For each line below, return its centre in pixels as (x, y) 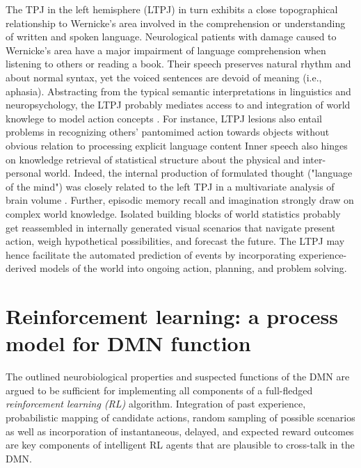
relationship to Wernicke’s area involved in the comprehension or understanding (176, 23)
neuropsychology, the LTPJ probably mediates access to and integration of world (178, 105)
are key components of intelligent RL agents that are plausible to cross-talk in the (180, 445)
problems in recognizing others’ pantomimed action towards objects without (168, 132)
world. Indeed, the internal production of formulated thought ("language (198, 173)
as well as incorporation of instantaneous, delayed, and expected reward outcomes (180, 431)
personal (24, 173)
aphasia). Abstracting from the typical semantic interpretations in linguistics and (178, 91)
